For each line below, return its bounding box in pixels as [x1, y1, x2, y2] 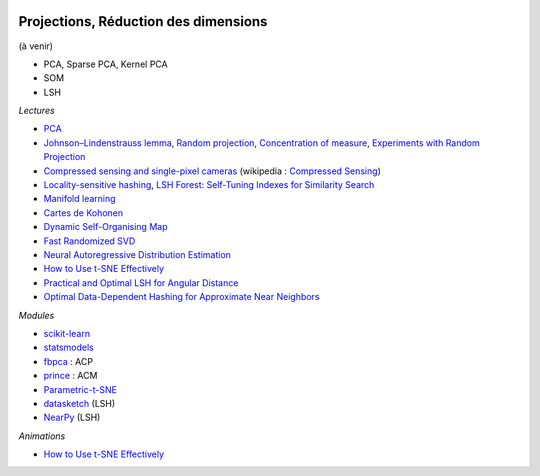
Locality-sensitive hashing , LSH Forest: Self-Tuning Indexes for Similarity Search [43, 179, 375, 191]
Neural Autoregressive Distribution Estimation [43, 248, 232, 260]
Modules [18, 309, 55, 321]
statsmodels [43, 341, 94, 354]
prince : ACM [43, 370, 98, 382]
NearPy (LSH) [43, 411, 101, 424]
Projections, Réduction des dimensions [18, 13, 268, 30]
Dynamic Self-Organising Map [43, 221, 168, 233]
